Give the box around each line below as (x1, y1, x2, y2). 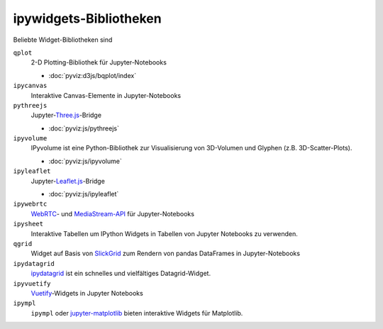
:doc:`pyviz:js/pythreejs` (48, 124, 120, 133)
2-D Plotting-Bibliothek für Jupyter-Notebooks (30, 58, 167, 67)
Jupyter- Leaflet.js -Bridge (30, 177, 106, 185)
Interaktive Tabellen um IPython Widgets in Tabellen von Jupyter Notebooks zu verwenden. (30, 229, 298, 238)
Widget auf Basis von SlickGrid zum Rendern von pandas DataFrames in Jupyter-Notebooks (30, 249, 301, 258)
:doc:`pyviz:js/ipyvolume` (48, 157, 122, 165)
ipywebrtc (13, 200, 48, 208)
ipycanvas (13, 82, 48, 90)
